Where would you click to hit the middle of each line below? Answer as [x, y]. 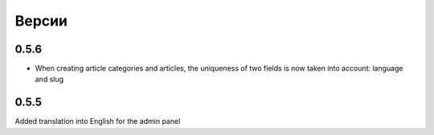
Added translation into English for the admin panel [98, 121]
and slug [49, 79]
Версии [41, 21]
